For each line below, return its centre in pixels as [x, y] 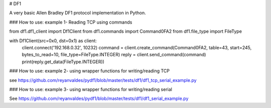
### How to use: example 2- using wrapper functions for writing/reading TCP [90, 71]
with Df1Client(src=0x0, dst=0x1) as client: [53, 41]
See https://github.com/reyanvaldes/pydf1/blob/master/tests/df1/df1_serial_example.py [99, 98]
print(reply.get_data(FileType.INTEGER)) [63, 62]
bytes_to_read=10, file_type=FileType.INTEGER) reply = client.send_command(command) [114, 55]
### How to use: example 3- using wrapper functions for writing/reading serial [91, 89]
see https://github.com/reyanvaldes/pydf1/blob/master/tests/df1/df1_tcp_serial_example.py [103, 80]
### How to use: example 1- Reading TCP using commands [71, 22]
